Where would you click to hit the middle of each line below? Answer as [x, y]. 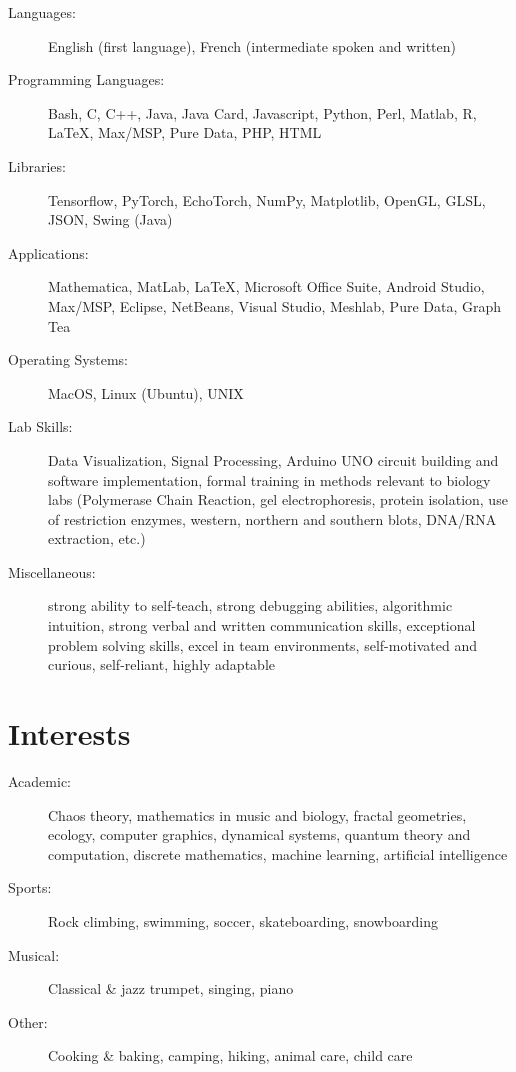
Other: [28, 1021]
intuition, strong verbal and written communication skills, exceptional [262, 625]
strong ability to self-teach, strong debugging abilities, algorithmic [250, 605]
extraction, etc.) [97, 538]
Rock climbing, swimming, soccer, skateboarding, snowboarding [243, 920]
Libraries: [37, 165]
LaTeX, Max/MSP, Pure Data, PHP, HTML [185, 132]
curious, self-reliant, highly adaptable [161, 664]
